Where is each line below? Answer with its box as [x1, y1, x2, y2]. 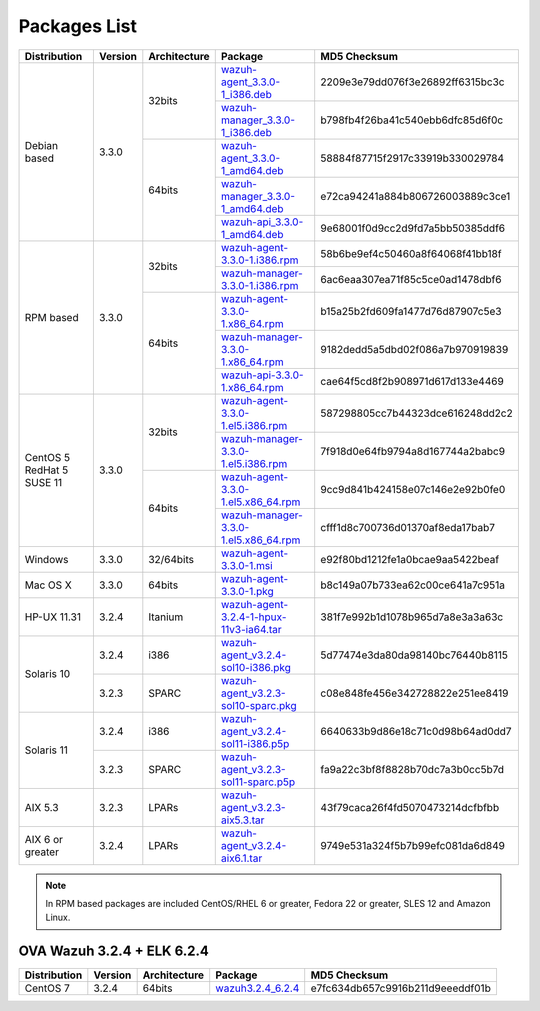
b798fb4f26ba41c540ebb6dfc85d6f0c [320, 113, 504, 127]
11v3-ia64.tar [220, 622, 282, 636]
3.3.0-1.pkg [220, 584, 274, 598]
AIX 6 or [24, 832, 64, 846]
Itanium [148, 610, 184, 624]
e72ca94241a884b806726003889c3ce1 [320, 189, 511, 203]
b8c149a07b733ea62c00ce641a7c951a [320, 578, 505, 592]
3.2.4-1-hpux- [220, 610, 287, 624]
